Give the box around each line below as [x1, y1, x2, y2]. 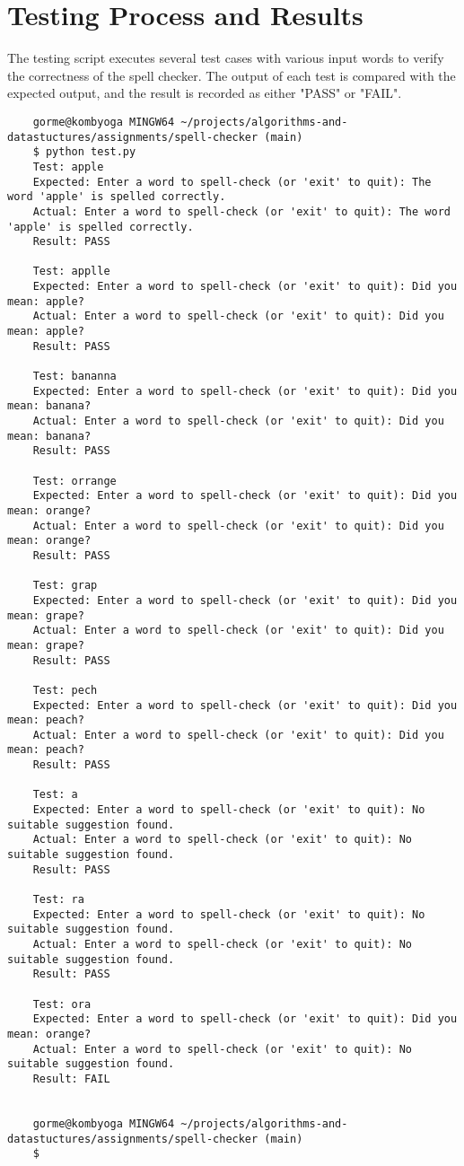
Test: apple [32, 160, 104, 173]
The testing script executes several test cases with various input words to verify [7, 48, 444, 67]
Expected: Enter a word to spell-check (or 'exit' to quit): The [32, 175, 432, 188]
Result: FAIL [32, 1072, 110, 1085]
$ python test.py [32, 145, 136, 159]
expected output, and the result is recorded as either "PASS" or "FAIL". [7, 83, 402, 102]
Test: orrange [32, 474, 117, 487]
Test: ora [32, 997, 92, 1011]
